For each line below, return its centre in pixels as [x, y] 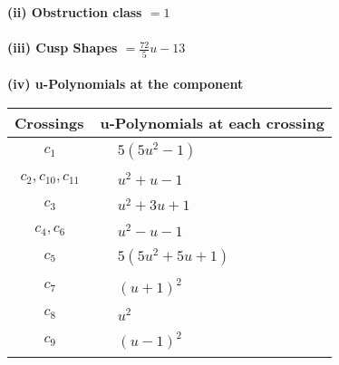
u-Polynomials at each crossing [212, 122]
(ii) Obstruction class [75, 12]
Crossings [49, 122]
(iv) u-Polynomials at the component [126, 84]
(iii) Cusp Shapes [63, 48]
